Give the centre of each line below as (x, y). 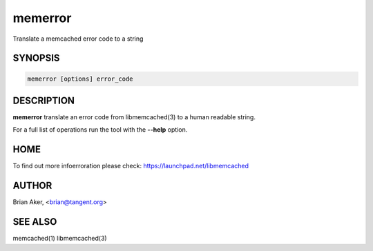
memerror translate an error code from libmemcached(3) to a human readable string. (134, 117)
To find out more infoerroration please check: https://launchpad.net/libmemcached (131, 166)
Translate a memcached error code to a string (78, 39)
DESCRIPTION (44, 100)
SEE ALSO (35, 222)
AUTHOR (32, 186)
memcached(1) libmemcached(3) (60, 239)
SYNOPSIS (36, 58)
